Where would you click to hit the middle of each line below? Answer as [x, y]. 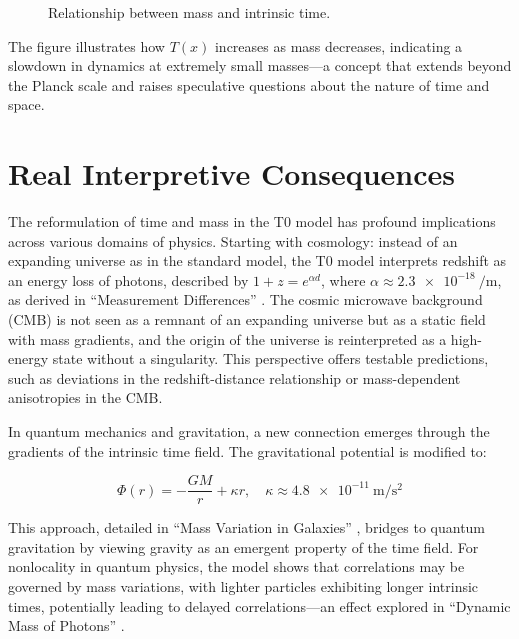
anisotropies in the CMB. [85, 397]
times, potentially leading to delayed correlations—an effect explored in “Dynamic [259, 605]
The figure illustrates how [86, 45]
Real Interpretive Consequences [231, 173]
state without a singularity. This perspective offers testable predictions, [270, 358]
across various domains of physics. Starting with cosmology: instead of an [233, 240]
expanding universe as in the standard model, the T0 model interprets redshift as [257, 260]
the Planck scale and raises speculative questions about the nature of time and [249, 84]
